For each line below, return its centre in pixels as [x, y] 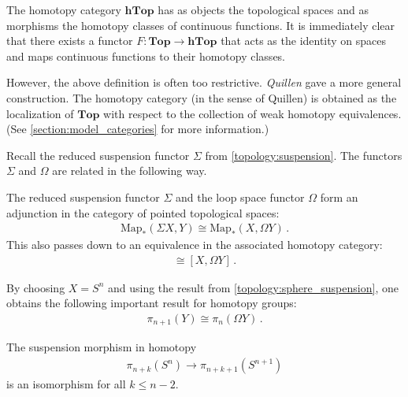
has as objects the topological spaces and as [263, 9]
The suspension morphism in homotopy [102, 347]
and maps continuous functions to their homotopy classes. [146, 56]
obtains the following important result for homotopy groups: [152, 303]
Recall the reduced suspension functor [98, 155]
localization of [40, 113]
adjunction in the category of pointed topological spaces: [143, 212]
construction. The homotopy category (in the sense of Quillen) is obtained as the [202, 97]
